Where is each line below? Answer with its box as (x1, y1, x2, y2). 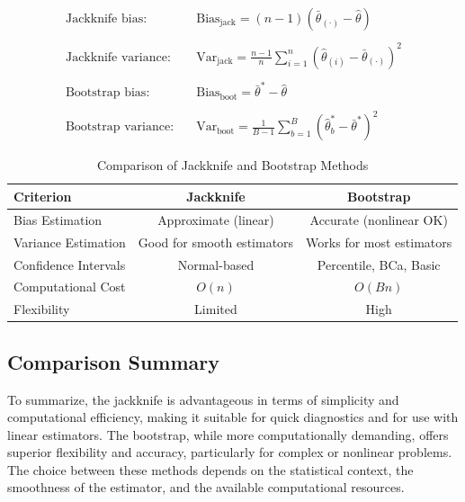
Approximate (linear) (157, 210, 274, 229)
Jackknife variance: (65, 50, 171, 64)
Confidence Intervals (13, 255, 126, 273)
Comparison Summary (7, 347, 220, 375)
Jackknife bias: (65, 13, 148, 26)
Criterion (13, 186, 72, 205)
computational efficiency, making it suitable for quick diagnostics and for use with (7, 408, 459, 426)
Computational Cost (13, 277, 126, 296)
